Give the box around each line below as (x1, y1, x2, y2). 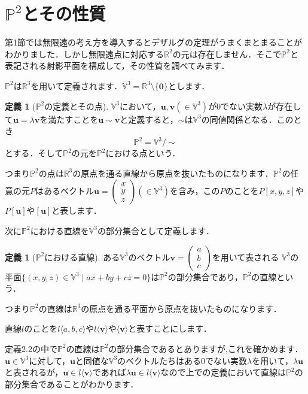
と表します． (51, 204, 102, 217)
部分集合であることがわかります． (5, 377, 139, 390)
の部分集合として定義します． (97, 224, 214, 237)
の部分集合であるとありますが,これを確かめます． (108, 342, 303, 354)
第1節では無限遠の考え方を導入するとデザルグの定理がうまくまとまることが (5, 36, 302, 49)
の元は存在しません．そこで (172, 47, 282, 60)
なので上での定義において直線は (160, 366, 286, 378)
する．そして (13, 147, 63, 159)
